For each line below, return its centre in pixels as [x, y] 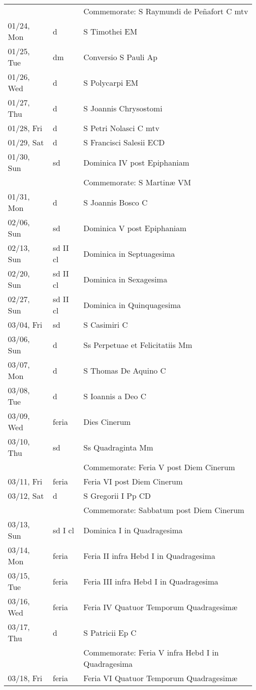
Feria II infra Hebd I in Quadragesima [149, 555]
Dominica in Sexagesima [125, 279]
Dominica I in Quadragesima [133, 530]
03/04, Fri [25, 325]
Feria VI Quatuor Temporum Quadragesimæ [160, 678]
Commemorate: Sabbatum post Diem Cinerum [164, 510]
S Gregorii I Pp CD [117, 496]
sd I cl [64, 530]
